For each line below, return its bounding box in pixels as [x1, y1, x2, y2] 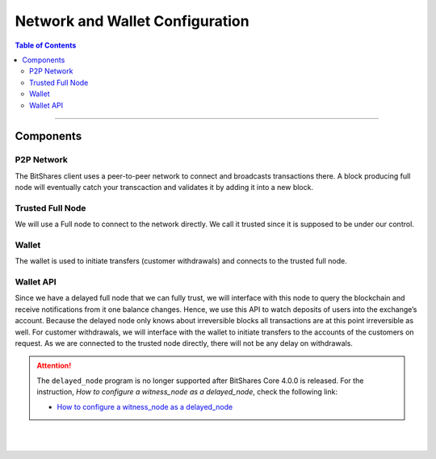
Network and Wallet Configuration [15, 12, 249, 30]
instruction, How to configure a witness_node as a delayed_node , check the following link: [36, 387, 338, 397]
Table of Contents [15, 40, 77, 50]
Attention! [36, 360, 72, 371]
